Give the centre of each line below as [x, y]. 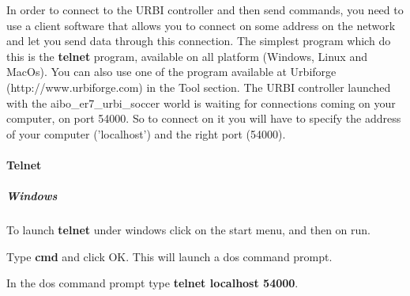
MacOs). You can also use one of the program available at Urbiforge [171, 72]
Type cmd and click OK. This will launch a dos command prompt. [169, 256]
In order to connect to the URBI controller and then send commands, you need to [205, 9]
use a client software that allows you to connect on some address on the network [201, 25]
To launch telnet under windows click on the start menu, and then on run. [188, 230]
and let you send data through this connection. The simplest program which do [199, 41]
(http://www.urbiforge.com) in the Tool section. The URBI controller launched [199, 87]
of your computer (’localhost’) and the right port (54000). [146, 133]
